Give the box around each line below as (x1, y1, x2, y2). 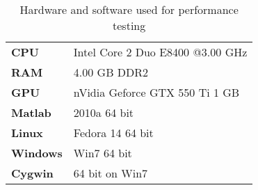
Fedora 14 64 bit (73, 125, 154, 141)
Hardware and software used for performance (19, 1, 239, 17)
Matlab (11, 104, 51, 120)
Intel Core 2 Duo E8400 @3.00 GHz (73, 44, 248, 60)
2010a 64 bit (73, 104, 134, 120)
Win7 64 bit (73, 145, 132, 161)
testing (113, 17, 146, 33)
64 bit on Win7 (73, 165, 148, 181)
